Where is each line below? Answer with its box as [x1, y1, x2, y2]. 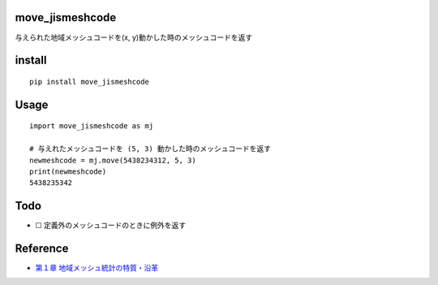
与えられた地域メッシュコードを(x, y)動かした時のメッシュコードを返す [15, 32, 253, 42]
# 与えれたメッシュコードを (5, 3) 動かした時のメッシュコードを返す [29, 145, 272, 153]
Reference [15, 242, 69, 255]
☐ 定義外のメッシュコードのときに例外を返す [35, 220, 187, 231]
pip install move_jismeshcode [29, 77, 150, 86]
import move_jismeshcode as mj [29, 122, 154, 131]
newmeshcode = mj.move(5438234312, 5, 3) [29, 155, 196, 165]
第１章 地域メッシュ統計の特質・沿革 [35, 263, 158, 273]
